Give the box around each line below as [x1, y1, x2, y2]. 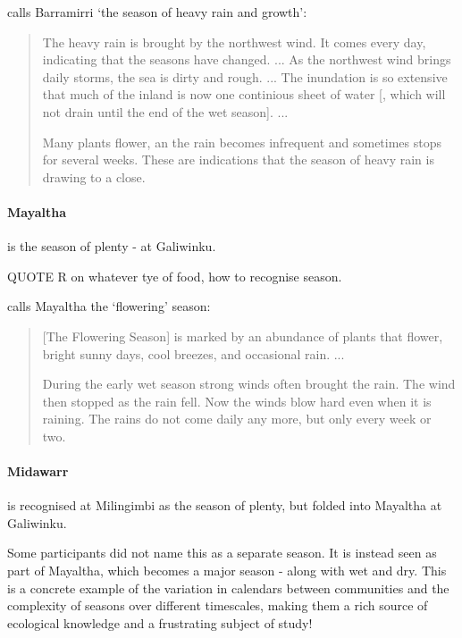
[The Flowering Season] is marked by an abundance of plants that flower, [42, 326, 443, 345]
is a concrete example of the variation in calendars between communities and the [7, 578, 449, 597]
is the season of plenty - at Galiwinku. [7, 237, 216, 256]
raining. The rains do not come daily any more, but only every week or [42, 409, 432, 428]
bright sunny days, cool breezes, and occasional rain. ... [42, 344, 345, 363]
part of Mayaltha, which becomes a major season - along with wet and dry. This [7, 561, 447, 580]
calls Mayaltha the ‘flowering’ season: [7, 297, 211, 315]
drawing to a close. [42, 167, 146, 186]
